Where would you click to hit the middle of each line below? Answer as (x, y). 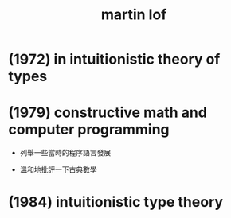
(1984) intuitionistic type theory (116, 202)
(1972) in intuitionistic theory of (114, 59)
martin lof (134, 15)
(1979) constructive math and (108, 113)
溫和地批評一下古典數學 (58, 169)
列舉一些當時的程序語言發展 (65, 153)
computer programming (89, 130)
